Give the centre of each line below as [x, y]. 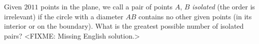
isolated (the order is [223, 6]
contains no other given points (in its [195, 16]
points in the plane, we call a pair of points [107, 6]
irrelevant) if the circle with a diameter [64, 16]
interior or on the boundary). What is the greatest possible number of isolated [124, 26]
